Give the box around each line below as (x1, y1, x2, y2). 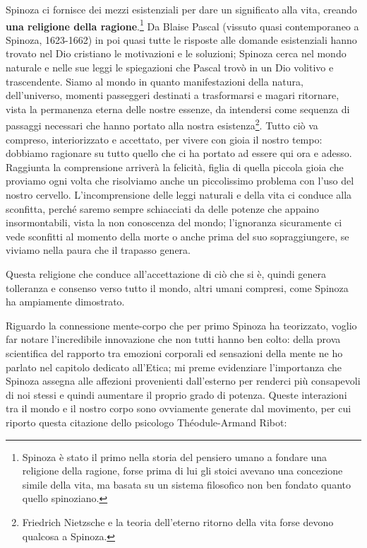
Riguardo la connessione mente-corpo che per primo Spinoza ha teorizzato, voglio (6, 317, 357, 332)
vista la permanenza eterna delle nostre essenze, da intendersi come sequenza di (6, 101, 350, 116)
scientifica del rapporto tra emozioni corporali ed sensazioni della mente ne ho (6, 345, 343, 360)
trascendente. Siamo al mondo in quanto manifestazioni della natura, (6, 74, 303, 88)
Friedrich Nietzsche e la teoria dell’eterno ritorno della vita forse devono (22, 514, 334, 529)
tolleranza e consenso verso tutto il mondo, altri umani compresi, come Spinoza (6, 280, 349, 295)
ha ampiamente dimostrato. (6, 294, 125, 309)
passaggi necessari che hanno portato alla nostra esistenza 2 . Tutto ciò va (6, 116, 318, 133)
